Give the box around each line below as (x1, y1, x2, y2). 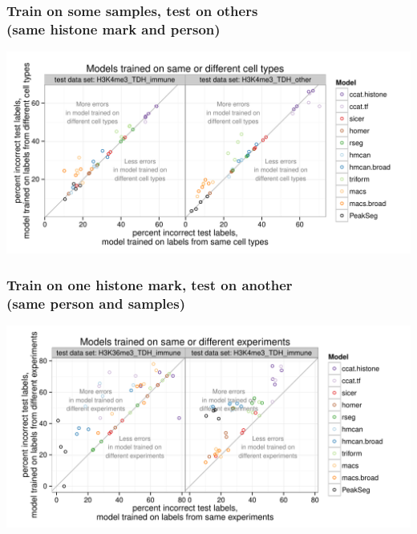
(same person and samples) (6, 293, 185, 313)
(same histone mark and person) (6, 18, 221, 38)
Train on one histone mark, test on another (6, 274, 293, 294)
